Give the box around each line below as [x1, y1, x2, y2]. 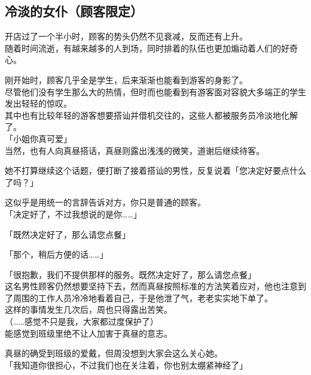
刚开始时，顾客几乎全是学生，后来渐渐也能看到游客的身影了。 [5, 73, 248, 86]
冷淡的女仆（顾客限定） [5, 2, 143, 20]
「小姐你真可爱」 [5, 132, 72, 144]
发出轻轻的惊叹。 [5, 97, 72, 110]
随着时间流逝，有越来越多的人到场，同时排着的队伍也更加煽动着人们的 [5, 41, 281, 54]
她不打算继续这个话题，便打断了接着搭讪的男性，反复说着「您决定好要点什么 [5, 164, 306, 177]
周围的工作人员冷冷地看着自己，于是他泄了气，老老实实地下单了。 [13, 291, 273, 304]
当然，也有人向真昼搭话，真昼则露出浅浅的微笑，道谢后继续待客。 [5, 144, 264, 156]
